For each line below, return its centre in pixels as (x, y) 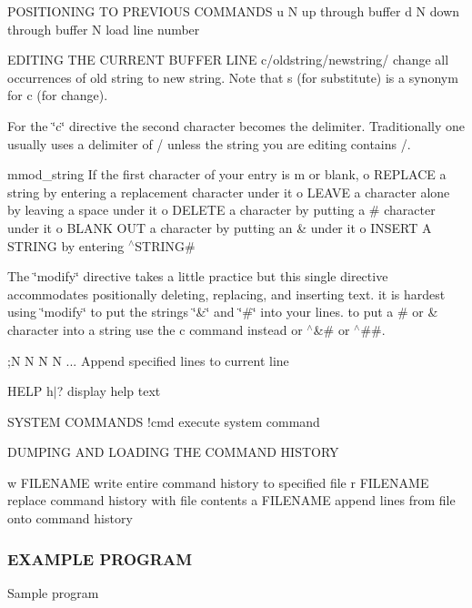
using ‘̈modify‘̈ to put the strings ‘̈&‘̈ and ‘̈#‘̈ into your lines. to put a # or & (223, 312)
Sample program (53, 592)
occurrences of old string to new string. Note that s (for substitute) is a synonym (233, 77)
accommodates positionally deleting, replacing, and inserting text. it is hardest (226, 294)
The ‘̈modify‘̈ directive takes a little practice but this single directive (198, 276)
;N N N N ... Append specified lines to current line (148, 360)
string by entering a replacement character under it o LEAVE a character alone (229, 192)
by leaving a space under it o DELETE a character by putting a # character (221, 210)
